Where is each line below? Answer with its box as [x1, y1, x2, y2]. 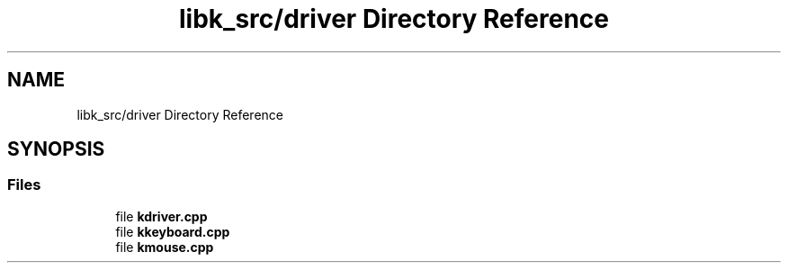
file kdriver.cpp [115, 208, 208, 224]
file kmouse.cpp [115, 238, 214, 255]
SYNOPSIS [7, 138, 105, 161]
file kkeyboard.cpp [115, 223, 230, 239]
